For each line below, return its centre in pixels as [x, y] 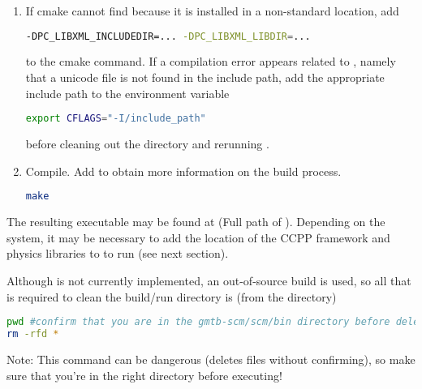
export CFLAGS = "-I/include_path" [116, 119]
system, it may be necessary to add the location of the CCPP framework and [198, 237]
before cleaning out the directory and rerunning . [147, 144]
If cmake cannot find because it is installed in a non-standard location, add [212, 11]
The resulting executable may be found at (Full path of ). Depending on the [196, 222]
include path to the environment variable [127, 93]
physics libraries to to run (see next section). [118, 253]
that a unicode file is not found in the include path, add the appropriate [205, 77]
